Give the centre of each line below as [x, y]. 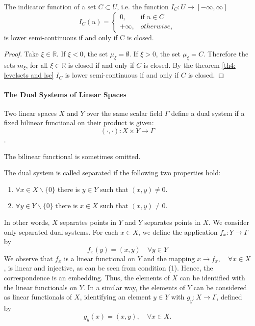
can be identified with [212, 277]
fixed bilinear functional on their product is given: [79, 122]
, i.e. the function [143, 6]
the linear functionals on [41, 287]
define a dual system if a [208, 113]
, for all [37, 65]
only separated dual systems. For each [61, 231]
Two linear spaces [30, 113]
